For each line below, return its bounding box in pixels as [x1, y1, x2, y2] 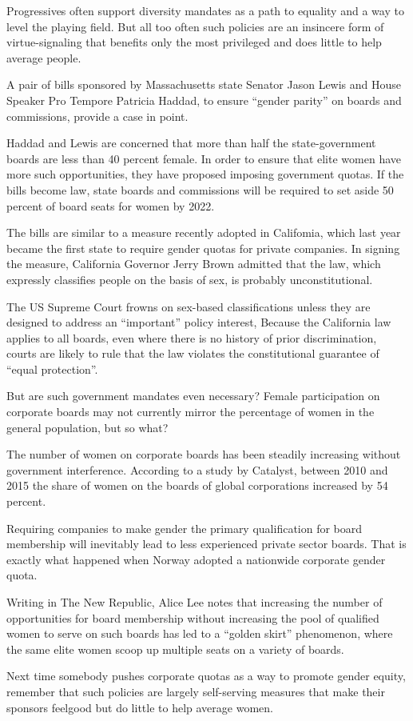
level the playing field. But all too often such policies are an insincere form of [6, 18, 384, 34]
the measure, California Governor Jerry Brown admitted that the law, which [6, 255, 381, 272]
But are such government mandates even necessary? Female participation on [6, 387, 380, 404]
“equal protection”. [6, 360, 98, 377]
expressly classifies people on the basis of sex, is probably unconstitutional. [6, 270, 373, 287]
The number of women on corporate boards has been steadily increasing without [6, 446, 401, 463]
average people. [6, 49, 81, 66]
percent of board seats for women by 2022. [6, 197, 215, 214]
